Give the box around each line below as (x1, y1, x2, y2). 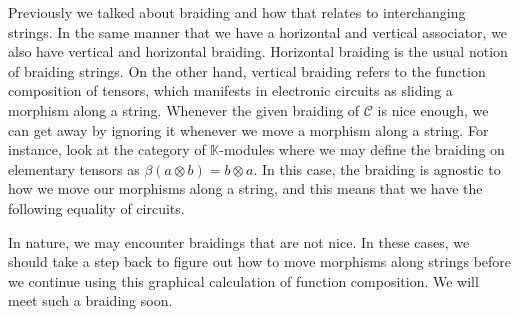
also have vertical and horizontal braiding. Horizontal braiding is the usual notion (8, 41, 508, 62)
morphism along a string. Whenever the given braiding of (8, 99, 360, 120)
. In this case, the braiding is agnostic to (253, 158, 501, 179)
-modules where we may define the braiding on (219, 139, 505, 160)
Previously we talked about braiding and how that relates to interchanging (8, 2, 466, 22)
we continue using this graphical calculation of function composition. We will (8, 270, 479, 291)
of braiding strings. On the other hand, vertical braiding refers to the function (8, 60, 486, 81)
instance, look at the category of (8, 139, 206, 160)
